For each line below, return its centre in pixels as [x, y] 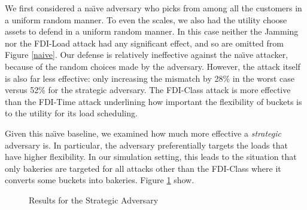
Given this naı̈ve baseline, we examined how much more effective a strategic [143, 133]
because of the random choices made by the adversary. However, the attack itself [153, 66]
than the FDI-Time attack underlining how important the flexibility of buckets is [153, 101]
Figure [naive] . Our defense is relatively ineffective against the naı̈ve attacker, [147, 55]
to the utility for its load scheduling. [71, 113]
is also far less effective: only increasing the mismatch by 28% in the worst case [150, 78]
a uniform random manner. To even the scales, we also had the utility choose [146, 19]
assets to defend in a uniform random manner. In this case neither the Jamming [152, 31]
